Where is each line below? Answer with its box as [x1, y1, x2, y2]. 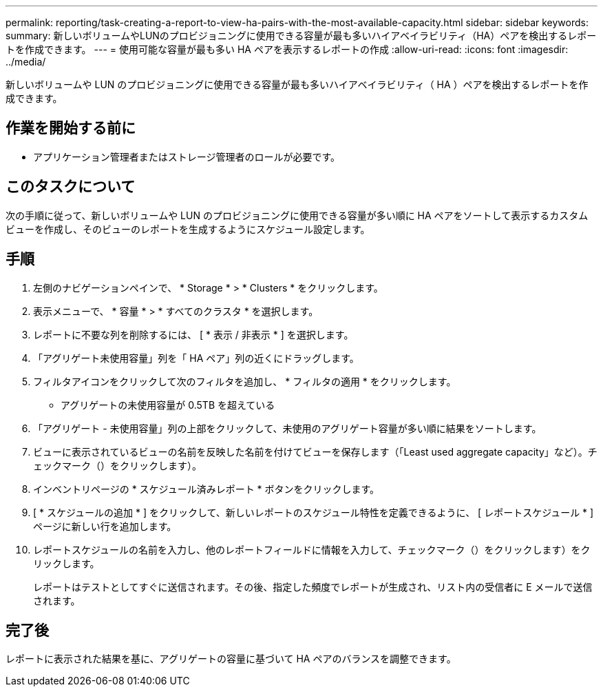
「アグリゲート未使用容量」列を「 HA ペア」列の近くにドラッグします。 [33, 352, 359, 364]
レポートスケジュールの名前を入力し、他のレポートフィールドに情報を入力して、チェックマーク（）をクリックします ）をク [33, 543, 591, 556]
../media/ [6, 56, 46, 68]
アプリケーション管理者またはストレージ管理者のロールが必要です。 [33, 150, 341, 163]
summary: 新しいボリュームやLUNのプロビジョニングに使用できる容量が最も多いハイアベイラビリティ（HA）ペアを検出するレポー [6, 30, 597, 41]
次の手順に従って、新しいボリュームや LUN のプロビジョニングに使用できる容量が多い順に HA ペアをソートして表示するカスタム [6, 209, 589, 221]
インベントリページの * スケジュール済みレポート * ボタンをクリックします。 [33, 482, 380, 495]
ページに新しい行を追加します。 [33, 520, 177, 532]
